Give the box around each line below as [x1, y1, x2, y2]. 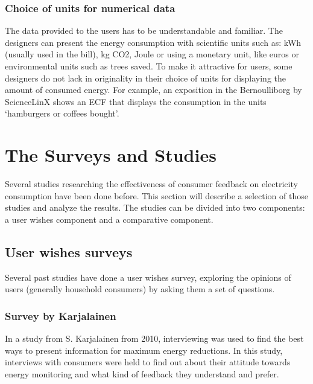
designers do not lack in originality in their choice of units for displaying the [5, 71, 286, 84]
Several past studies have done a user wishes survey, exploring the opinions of [5, 270, 291, 283]
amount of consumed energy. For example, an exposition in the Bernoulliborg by [5, 83, 302, 96]
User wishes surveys [5, 242, 133, 261]
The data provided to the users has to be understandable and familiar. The [5, 24, 283, 37]
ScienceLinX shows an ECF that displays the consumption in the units [5, 95, 267, 107]
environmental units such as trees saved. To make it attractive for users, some [5, 60, 292, 72]
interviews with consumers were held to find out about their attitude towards [5, 356, 291, 368]
